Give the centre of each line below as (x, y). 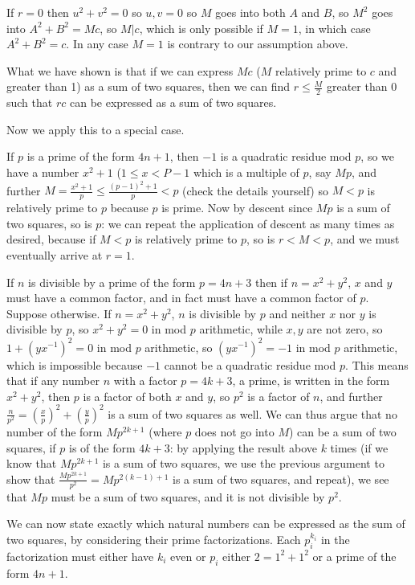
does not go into (234, 431)
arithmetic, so (179, 347)
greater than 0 (362, 86)
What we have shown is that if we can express (120, 70)
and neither (297, 313)
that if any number (53, 380)
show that (31, 479)
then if (271, 282)
